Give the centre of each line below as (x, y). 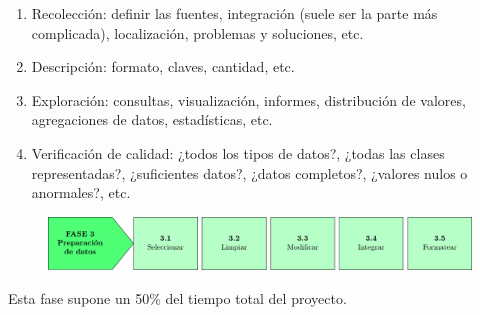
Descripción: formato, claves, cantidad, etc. (163, 66)
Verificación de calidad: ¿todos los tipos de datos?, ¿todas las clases (238, 152)
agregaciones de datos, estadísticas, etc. (152, 119)
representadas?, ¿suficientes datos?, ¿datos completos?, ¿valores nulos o (249, 172)
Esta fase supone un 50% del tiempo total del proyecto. (177, 297)
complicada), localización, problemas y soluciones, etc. (197, 32)
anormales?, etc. (81, 192)
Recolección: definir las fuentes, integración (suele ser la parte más (234, 13)
